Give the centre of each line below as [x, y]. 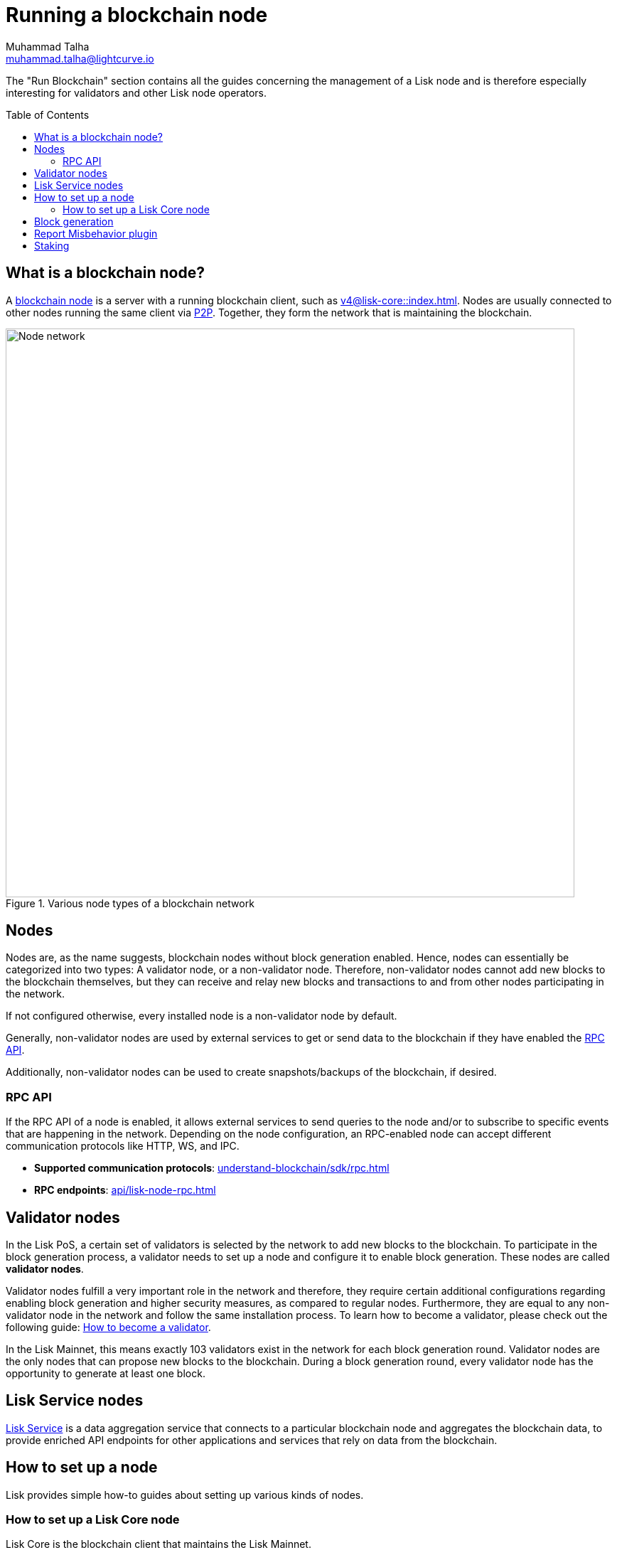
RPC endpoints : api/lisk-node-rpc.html [125, 1190]
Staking [52, 245]
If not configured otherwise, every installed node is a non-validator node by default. [202, 1016]
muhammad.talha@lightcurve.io [80, 58]
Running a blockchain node [137, 15]
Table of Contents [48, 114]
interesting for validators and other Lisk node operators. [136, 92]
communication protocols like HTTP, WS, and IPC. [123, 1146]
